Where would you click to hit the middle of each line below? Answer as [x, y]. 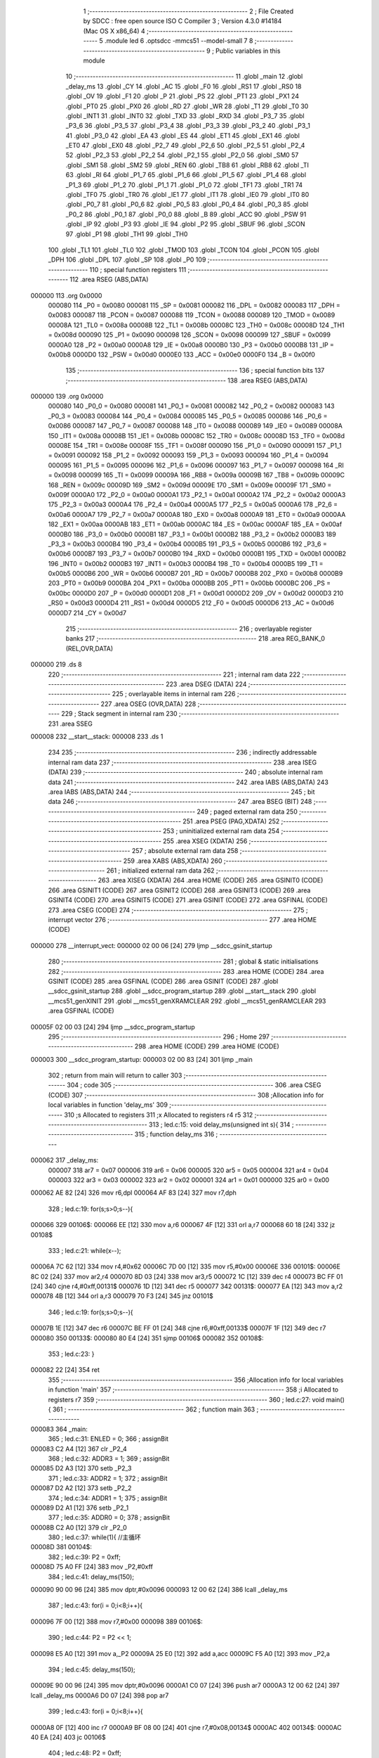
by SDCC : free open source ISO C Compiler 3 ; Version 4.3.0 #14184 [182, 21]
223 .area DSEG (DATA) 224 [206, 684]
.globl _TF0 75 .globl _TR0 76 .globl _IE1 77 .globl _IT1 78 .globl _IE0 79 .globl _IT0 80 [187, 195]
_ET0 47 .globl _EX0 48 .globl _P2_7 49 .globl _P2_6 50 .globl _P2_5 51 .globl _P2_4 [185, 146]
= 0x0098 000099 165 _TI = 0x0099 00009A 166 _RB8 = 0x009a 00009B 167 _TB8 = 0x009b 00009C [197, 475]
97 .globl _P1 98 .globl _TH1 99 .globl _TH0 [127, 234]
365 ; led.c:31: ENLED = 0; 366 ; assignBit [108, 1439]
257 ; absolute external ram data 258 [185, 851]
